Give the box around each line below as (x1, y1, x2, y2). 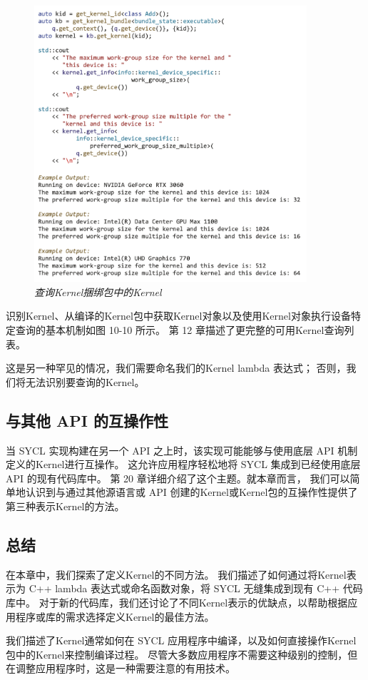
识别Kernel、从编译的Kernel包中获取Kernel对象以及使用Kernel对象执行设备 (6, 308, 351, 323)
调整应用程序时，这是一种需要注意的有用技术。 (15, 661, 235, 676)
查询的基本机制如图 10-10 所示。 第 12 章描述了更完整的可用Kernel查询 (15, 323, 344, 338)
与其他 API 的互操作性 (6, 409, 168, 431)
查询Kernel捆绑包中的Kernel (34, 284, 162, 299)
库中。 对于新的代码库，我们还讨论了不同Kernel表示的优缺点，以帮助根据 (6, 594, 348, 609)
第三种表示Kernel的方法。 (6, 499, 125, 513)
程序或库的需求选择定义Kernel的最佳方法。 (15, 609, 215, 624)
